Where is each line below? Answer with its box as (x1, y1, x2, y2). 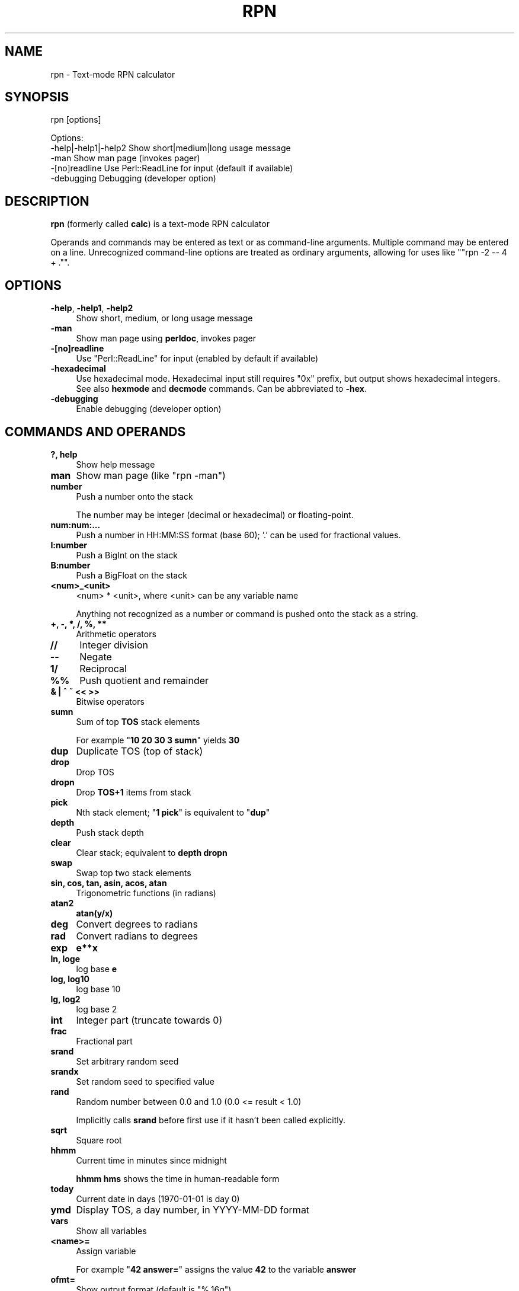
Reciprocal (79, 662, 127, 675)
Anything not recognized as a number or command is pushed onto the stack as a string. (76, 608, 418, 619)
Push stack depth (76, 827, 144, 838)
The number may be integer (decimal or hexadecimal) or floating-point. (76, 509, 354, 520)
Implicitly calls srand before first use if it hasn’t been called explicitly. (76, 1114, 346, 1125)
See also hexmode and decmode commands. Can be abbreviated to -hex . (76, 384, 367, 394)
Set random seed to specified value (76, 1076, 214, 1087)
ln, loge (50, 953, 81, 964)
